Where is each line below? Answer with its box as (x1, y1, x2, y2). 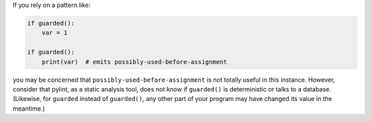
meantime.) (12, 104, 45, 113)
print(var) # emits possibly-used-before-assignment (41, 58, 227, 65)
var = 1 (41, 29, 68, 37)
